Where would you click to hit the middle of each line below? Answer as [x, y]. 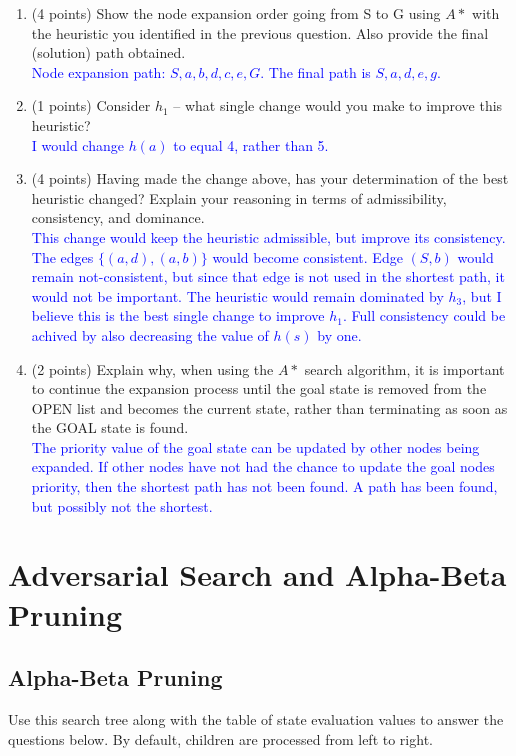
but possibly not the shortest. [122, 505]
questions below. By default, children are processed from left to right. [220, 738]
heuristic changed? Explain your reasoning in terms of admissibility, [239, 197]
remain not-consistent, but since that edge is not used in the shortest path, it [268, 276]
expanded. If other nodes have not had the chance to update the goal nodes [263, 466]
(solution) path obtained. [108, 52]
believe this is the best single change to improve [178, 315]
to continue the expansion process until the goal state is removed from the [259, 388]
